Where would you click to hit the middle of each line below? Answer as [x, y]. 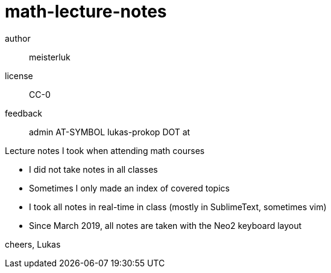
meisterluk [50, 57]
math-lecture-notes [86, 11]
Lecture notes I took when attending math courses [105, 150]
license [19, 75]
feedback [24, 113]
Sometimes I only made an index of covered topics [129, 188]
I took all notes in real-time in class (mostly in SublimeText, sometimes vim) [178, 207]
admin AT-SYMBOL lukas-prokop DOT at [110, 132]
